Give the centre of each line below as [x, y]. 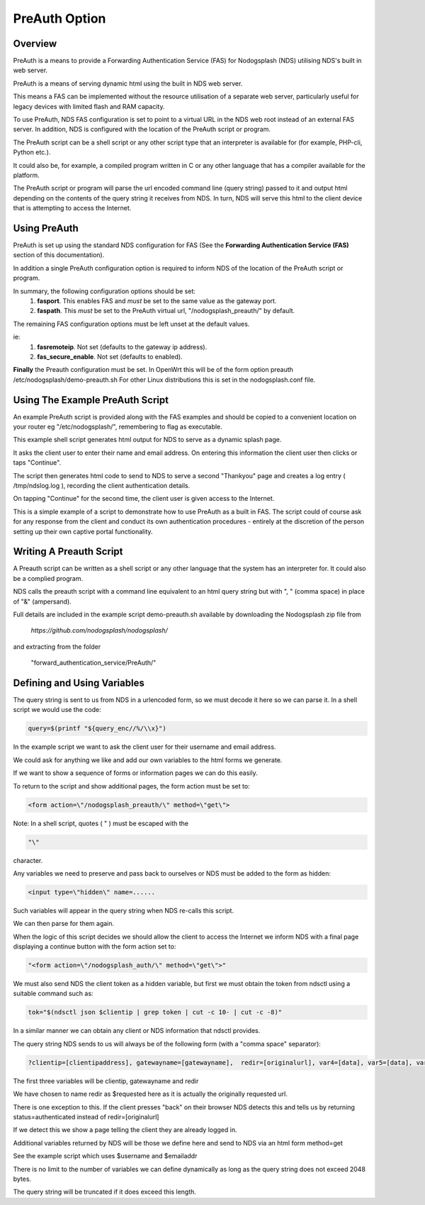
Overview [35, 44]
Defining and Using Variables [79, 683]
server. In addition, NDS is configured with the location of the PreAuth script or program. [142, 129]
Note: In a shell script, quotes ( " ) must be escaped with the [101, 823]
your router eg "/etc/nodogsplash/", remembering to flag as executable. [118, 427]
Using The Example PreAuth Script [91, 400]
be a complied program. [48, 578]
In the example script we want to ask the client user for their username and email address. [144, 747]
